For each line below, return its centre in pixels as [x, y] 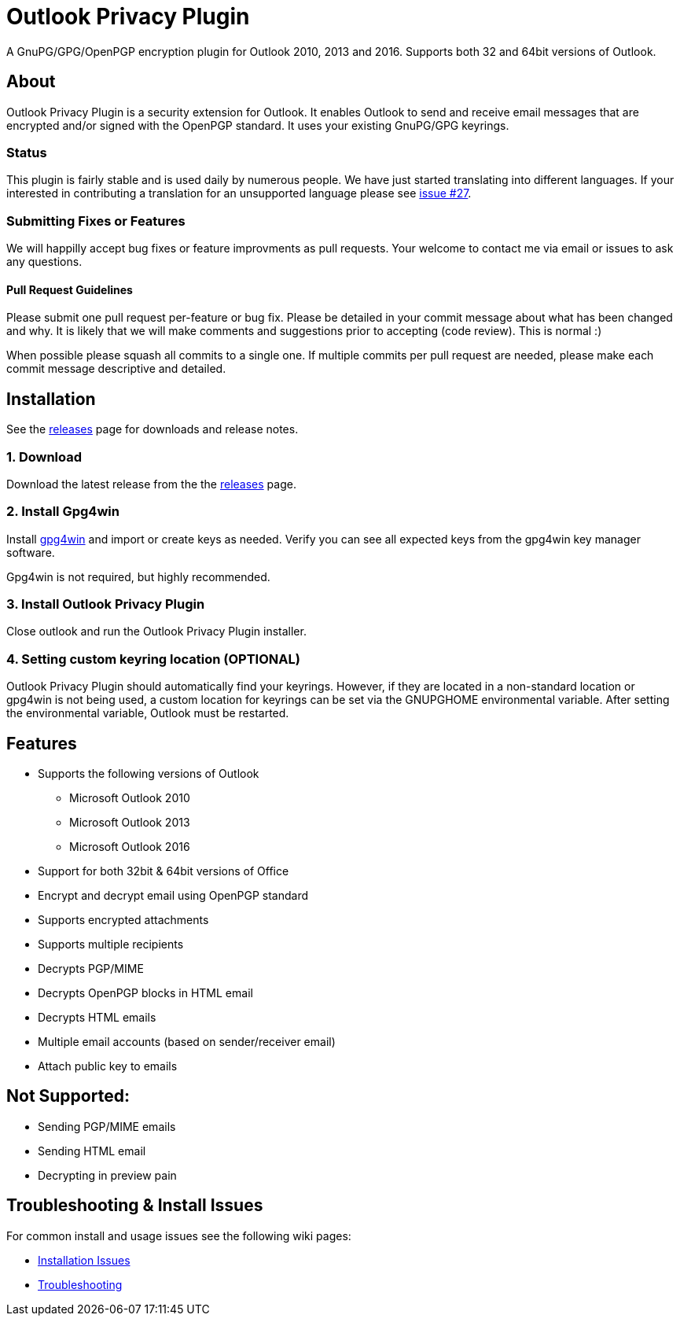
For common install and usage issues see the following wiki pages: [179, 1235]
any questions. [44, 262]
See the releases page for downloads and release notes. [153, 429]
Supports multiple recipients [111, 944]
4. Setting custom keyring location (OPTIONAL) [153, 659]
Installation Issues [84, 1260]
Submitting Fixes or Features [96, 221]
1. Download [44, 457]
